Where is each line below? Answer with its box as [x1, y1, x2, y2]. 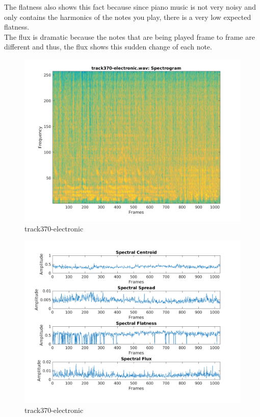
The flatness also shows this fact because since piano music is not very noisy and [4, 2, 256, 12]
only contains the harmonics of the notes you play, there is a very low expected [4, 11, 251, 22]
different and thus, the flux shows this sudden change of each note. [4, 41, 212, 52]
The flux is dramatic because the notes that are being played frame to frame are [4, 31, 255, 42]
